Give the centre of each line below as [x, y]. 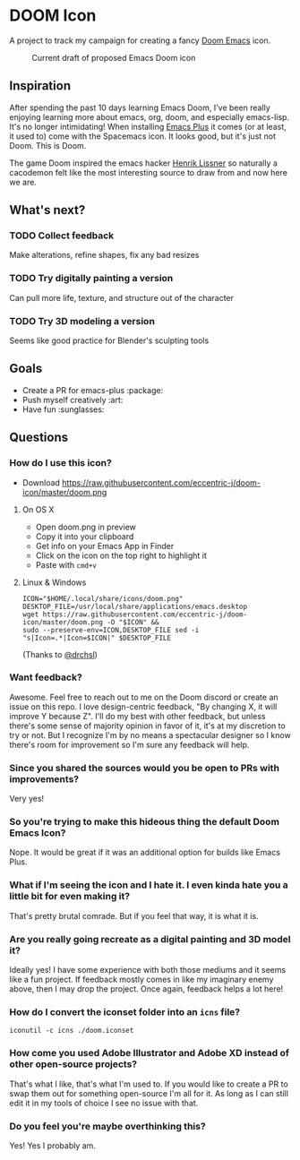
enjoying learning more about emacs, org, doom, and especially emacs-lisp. [149, 116]
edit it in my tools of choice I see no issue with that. [104, 1103]
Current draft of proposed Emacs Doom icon [114, 57]
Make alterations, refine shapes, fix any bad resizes [104, 255]
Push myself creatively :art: [73, 400]
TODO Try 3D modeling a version [82, 321]
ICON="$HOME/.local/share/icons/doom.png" [103, 598]
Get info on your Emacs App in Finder [105, 546]
